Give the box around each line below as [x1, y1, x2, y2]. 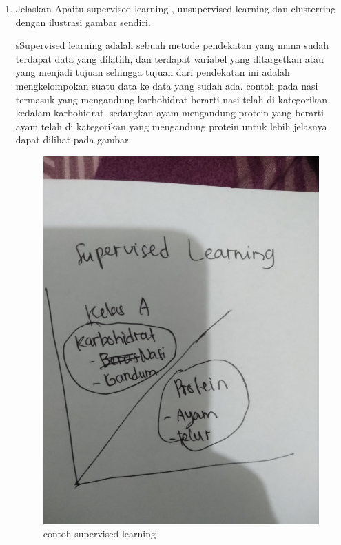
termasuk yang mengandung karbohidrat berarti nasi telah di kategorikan [15, 92, 328, 106]
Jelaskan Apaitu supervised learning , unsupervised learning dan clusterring [15, 1, 336, 15]
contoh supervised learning [43, 526, 156, 541]
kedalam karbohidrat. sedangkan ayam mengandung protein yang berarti [15, 105, 324, 120]
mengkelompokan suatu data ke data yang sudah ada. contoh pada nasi [15, 78, 318, 92]
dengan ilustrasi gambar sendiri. [15, 14, 151, 29]
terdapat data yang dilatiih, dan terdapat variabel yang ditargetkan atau [15, 51, 324, 65]
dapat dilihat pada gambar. [15, 132, 132, 147]
